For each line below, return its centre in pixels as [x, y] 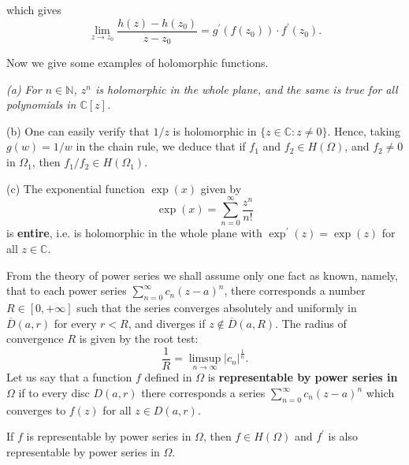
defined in [168, 377]
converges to [36, 409]
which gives [34, 9]
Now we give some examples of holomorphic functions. [138, 63]
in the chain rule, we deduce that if [161, 146]
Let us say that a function [69, 377]
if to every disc [54, 393]
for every [75, 323]
